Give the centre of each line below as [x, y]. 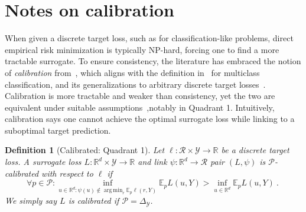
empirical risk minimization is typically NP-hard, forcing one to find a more [142, 49]
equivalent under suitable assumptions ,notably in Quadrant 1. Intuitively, [140, 107]
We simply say [31, 201]
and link [152, 162]
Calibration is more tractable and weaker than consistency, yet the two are [140, 96]
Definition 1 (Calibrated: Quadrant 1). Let [85, 150]
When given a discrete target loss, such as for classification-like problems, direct [149, 38]
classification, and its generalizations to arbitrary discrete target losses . [135, 84]
